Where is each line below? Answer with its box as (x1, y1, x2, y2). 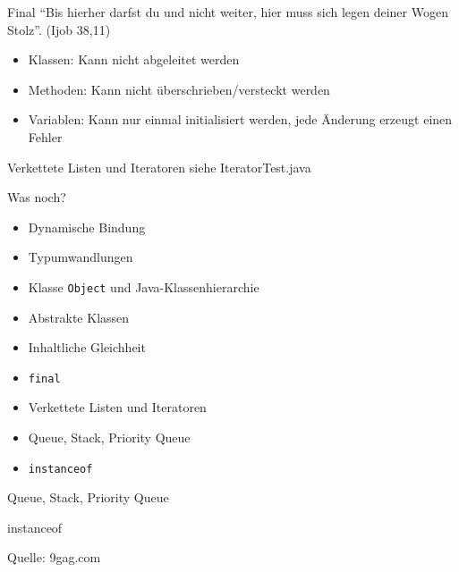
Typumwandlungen (28, 248, 133, 266)
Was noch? (7, 188, 66, 206)
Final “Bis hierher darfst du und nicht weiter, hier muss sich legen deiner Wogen (7, 3, 448, 21)
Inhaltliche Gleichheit (28, 338, 146, 357)
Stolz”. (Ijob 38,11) (7, 20, 111, 38)
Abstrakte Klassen (28, 307, 130, 326)
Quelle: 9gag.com (7, 548, 101, 567)
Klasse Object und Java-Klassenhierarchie (28, 277, 259, 296)
